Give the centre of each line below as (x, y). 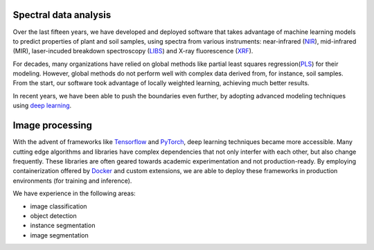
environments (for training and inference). (72, 181)
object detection (54, 215)
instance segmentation (63, 226)
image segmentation (60, 235)
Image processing (53, 126)
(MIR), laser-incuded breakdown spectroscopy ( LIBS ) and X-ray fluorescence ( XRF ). (133, 51)
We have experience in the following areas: (74, 193)
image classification (59, 206)
